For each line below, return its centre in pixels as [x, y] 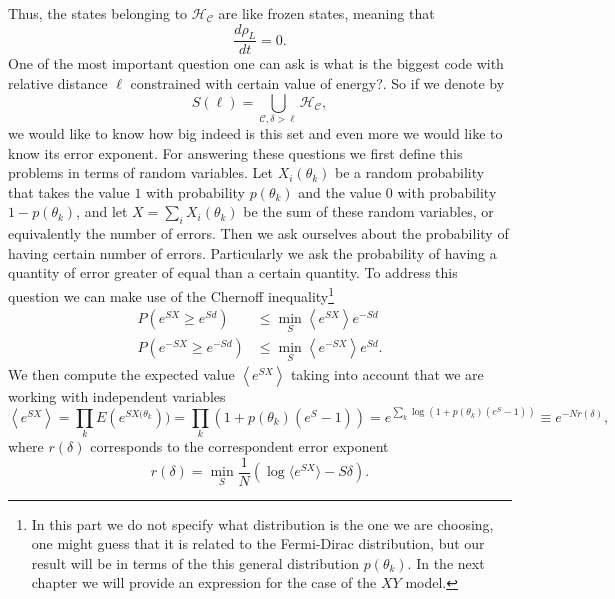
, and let [102, 211]
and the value [340, 191]
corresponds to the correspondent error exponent [239, 445]
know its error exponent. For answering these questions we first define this [235, 152]
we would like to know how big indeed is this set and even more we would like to [255, 132]
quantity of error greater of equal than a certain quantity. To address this [233, 272]
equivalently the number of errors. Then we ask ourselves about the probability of [258, 233]
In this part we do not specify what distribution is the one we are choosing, [262, 523]
